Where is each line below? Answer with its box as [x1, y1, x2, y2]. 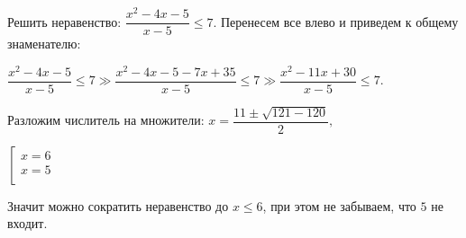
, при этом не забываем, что [262, 196, 416, 215]
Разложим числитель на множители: [7, 110, 205, 129]
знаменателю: [7, 34, 81, 53]
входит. [7, 214, 48, 233]
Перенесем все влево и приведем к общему [221, 12, 459, 31]
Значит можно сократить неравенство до [7, 196, 229, 215]
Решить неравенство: [7, 12, 122, 31]
